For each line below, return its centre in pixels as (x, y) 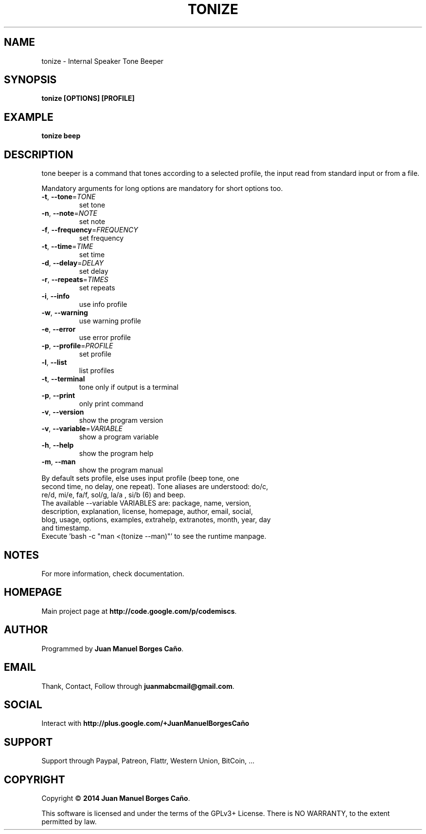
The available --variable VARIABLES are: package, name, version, (146, 503)
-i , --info (56, 296)
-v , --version (63, 412)
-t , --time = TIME (67, 246)
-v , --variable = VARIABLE (82, 429)
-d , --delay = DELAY (72, 263)
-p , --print (58, 396)
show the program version (121, 420)
